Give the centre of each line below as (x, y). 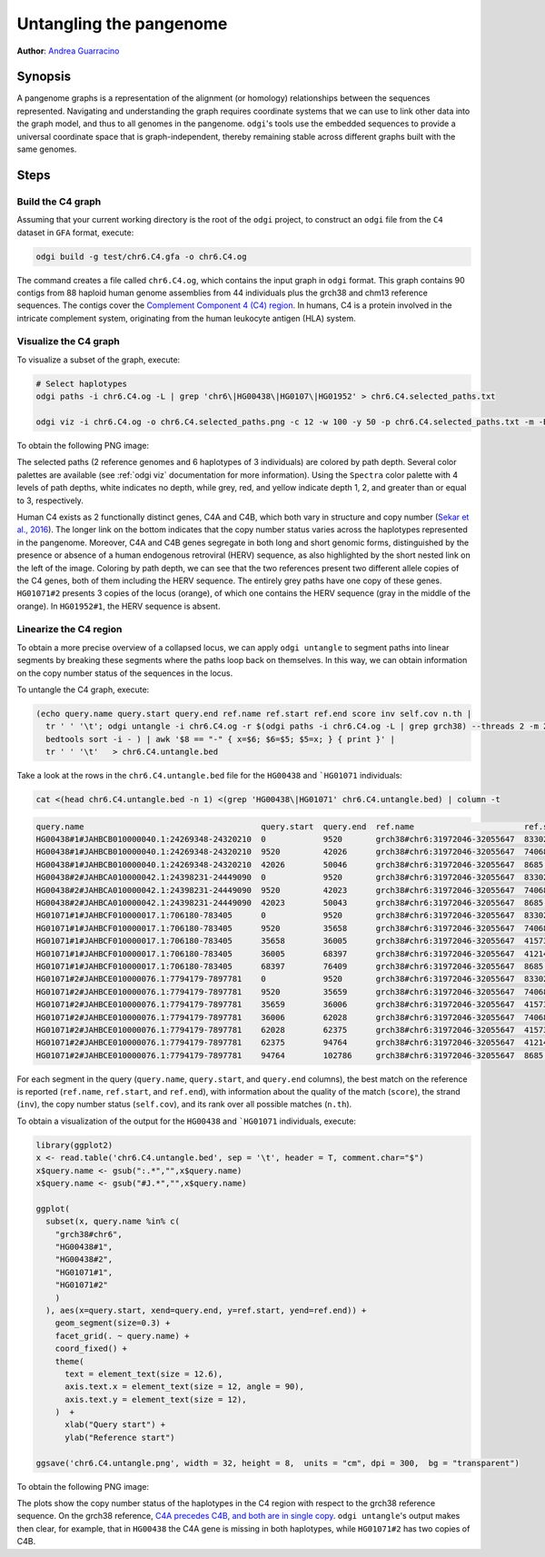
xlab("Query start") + (115, 1425)
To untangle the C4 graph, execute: (83, 689)
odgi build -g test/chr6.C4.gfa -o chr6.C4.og (141, 256)
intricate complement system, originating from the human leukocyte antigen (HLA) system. (186, 318)
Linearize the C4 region (69, 630)
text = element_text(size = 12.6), (144, 1374)
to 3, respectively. (50, 501)
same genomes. (47, 149)
